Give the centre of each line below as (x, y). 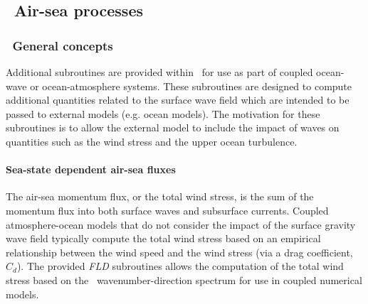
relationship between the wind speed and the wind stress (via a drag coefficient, (179, 252)
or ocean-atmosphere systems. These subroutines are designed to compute (191, 86)
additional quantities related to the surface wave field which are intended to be (178, 100)
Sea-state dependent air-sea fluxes (91, 169)
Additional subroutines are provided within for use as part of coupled (159, 72)
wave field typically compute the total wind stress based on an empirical (163, 238)
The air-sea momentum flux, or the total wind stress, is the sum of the (160, 196)
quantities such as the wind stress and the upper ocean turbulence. (152, 141)
